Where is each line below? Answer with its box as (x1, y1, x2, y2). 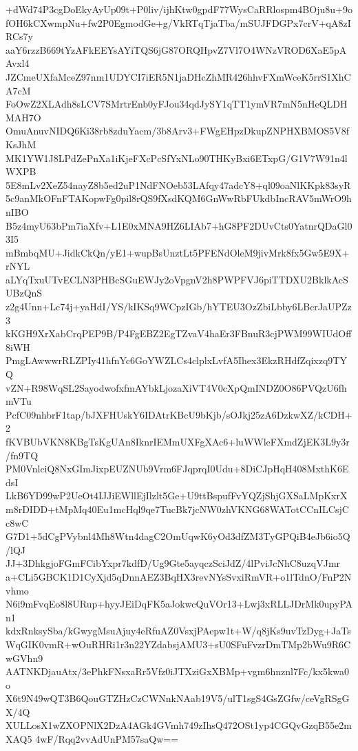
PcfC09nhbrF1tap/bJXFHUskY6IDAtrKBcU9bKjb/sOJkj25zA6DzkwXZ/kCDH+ (6, 407, 352, 421)
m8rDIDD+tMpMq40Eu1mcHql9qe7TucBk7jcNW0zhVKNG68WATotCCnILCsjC (6, 501, 349, 516)
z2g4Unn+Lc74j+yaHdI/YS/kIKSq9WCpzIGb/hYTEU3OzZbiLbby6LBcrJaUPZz (6, 299, 352, 314)
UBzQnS (6, 286, 43, 300)
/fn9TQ (6, 448, 39, 462)
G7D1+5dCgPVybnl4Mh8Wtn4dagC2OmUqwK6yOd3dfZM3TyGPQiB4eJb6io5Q (6, 529, 350, 543)
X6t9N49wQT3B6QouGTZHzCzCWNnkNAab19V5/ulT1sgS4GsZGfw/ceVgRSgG (6, 691, 350, 705)
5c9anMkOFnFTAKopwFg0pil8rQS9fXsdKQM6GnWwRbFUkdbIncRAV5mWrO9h (6, 191, 352, 206)
